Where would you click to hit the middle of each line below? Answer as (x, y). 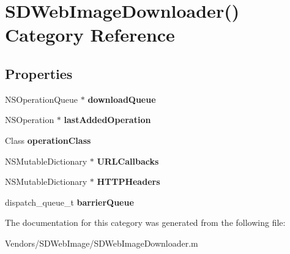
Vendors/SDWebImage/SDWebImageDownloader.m (102, 243)
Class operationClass (48, 140)
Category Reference (90, 35)
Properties (39, 73)
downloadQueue (122, 99)
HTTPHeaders (128, 181)
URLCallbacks (128, 161)
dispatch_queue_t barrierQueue (69, 202)
